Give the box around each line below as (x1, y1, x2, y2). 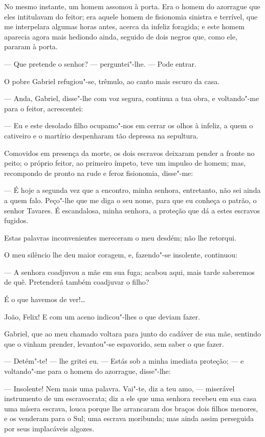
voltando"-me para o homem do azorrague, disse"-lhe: (4, 366, 171, 376)
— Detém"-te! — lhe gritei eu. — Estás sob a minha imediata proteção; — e (4, 355, 244, 366)
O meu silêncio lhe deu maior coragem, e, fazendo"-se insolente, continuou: (4, 249, 237, 260)
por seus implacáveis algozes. (4, 423, 95, 433)
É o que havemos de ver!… (4, 294, 85, 305)
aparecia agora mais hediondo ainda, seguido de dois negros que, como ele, (4, 31, 237, 42)
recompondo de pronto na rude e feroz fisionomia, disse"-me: (4, 167, 193, 178)
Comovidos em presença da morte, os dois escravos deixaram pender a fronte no (4, 147, 255, 158)
